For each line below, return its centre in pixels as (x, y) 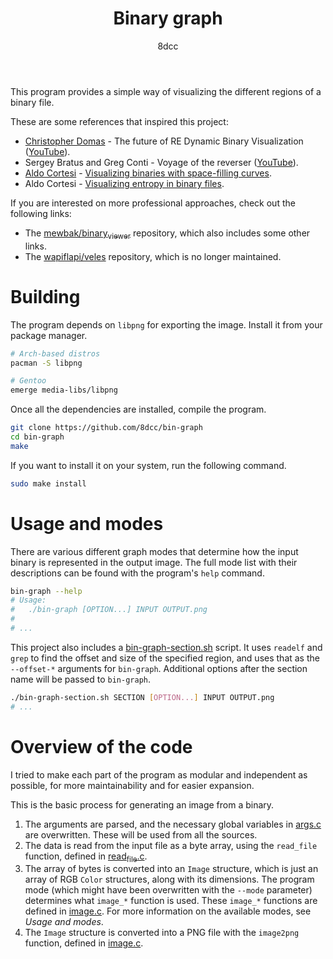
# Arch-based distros (55, 353)
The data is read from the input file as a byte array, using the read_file (171, 845)
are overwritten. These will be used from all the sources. (141, 834)
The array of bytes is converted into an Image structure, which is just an (171, 869)
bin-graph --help (46, 591)
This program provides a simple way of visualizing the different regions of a (166, 91)
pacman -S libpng (46, 363)
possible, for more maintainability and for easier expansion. (132, 785)
